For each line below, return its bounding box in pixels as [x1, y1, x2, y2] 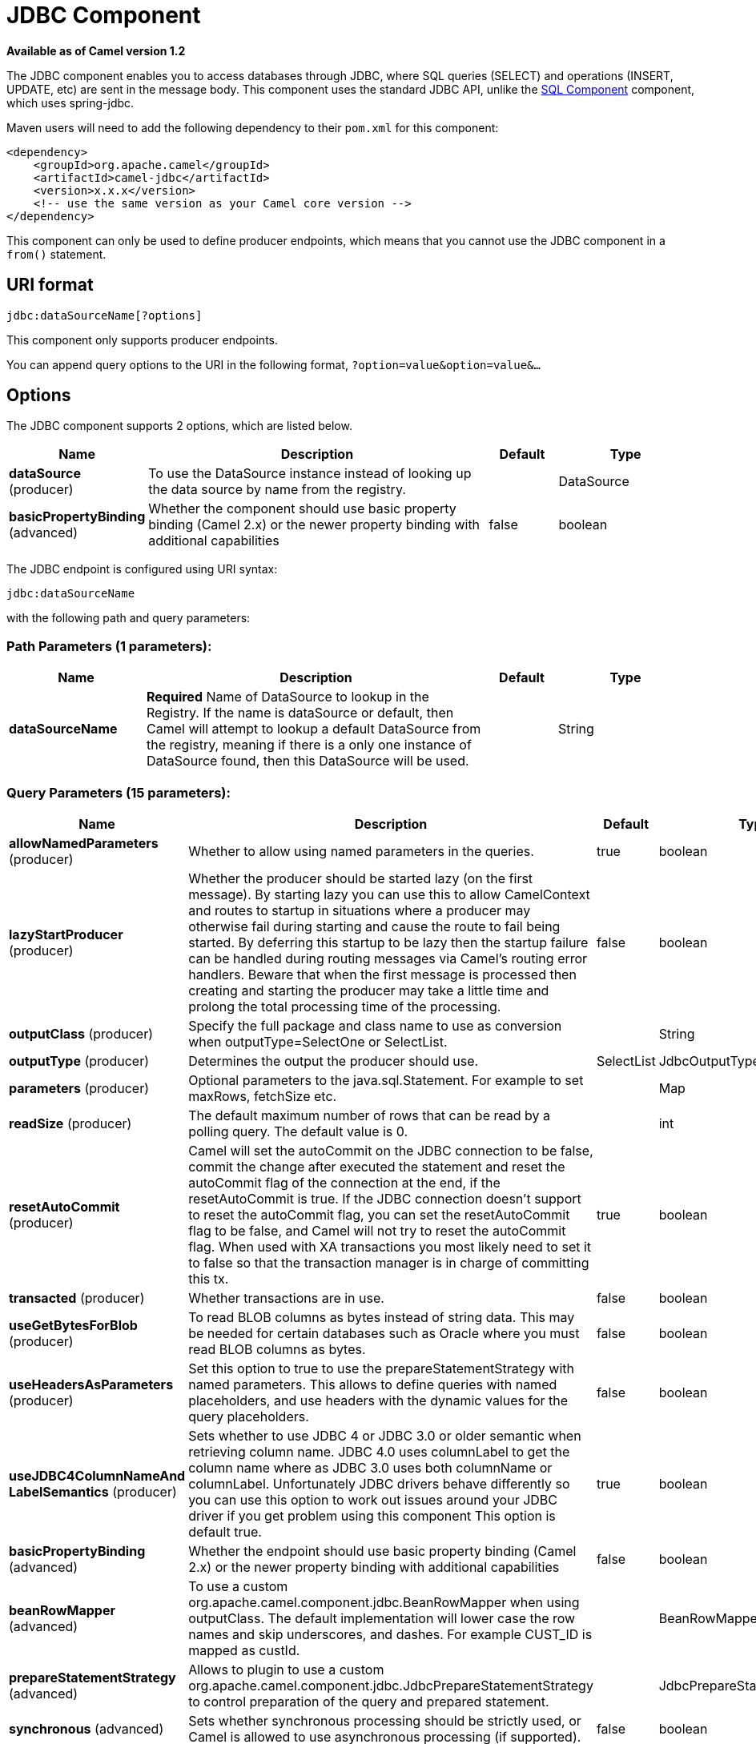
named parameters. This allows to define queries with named [188, 1376, 557, 1392]
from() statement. [6, 247, 107, 261]
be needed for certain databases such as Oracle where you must [188, 1324, 580, 1341]
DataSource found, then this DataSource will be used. [147, 753, 469, 770]
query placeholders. [188, 1408, 309, 1425]
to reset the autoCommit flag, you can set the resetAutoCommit [188, 1206, 570, 1223]
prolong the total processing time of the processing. [188, 998, 501, 1015]
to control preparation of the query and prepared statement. [188, 1693, 549, 1710]
